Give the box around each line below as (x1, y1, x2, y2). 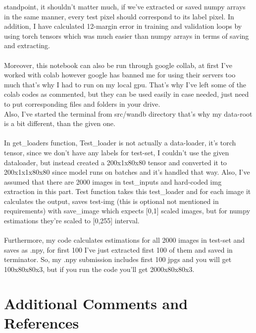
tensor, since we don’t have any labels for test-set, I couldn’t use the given (4, 147, 229, 157)
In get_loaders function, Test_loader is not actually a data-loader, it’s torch (4, 137, 236, 148)
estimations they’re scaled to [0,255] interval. (4, 215, 140, 226)
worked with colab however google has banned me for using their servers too (4, 69, 236, 80)
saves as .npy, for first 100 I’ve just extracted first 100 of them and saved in (4, 244, 233, 255)
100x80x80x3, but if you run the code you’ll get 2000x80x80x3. (4, 264, 195, 274)
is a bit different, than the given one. (4, 118, 115, 129)
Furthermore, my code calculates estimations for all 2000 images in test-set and (4, 235, 245, 245)
